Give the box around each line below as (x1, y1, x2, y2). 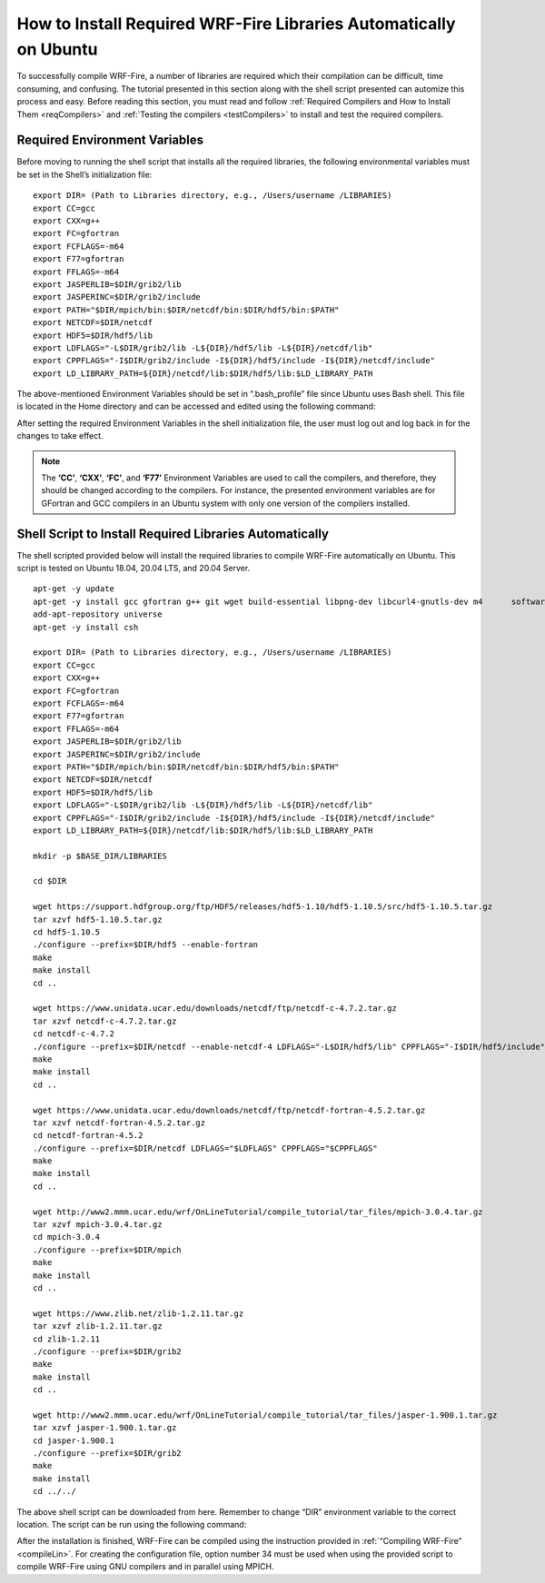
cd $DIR (33, 876, 67, 886)
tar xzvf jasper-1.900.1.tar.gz (33, 1422, 177, 1433)
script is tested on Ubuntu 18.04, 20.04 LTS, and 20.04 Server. (16, 563, 251, 574)
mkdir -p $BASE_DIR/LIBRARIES (33, 850, 168, 861)
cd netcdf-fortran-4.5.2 (33, 1131, 144, 1141)
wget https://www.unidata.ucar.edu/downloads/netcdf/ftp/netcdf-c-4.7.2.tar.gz (33, 1004, 397, 1014)
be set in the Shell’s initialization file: (16, 169, 153, 180)
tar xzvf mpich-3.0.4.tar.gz (33, 1220, 163, 1230)
